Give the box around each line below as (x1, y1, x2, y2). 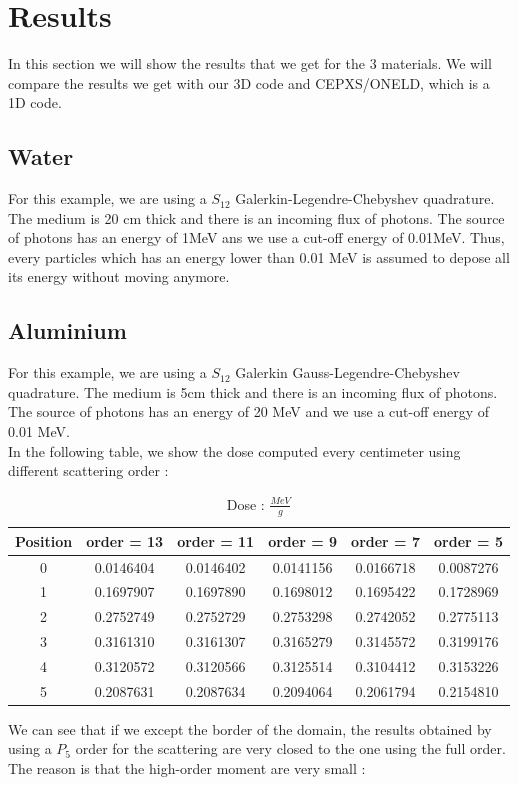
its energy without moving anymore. (8, 266, 230, 287)
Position (15, 530, 73, 551)
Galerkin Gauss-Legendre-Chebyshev (235, 362, 460, 383)
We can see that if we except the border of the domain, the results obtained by (8, 718, 492, 739)
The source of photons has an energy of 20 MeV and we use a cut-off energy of (8, 401, 490, 422)
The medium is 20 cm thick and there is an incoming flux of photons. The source (8, 207, 505, 228)
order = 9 (268, 530, 338, 551)
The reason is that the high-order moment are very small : (8, 758, 366, 779)
